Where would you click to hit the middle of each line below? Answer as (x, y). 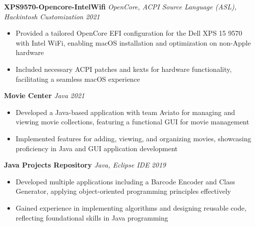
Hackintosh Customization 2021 (52, 16)
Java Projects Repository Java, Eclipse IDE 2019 (85, 165)
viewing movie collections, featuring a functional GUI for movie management (132, 122)
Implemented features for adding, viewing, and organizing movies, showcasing (133, 138)
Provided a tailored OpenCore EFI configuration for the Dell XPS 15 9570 (129, 33)
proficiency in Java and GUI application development (97, 148)
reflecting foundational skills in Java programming (92, 217)
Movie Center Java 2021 (44, 95)
